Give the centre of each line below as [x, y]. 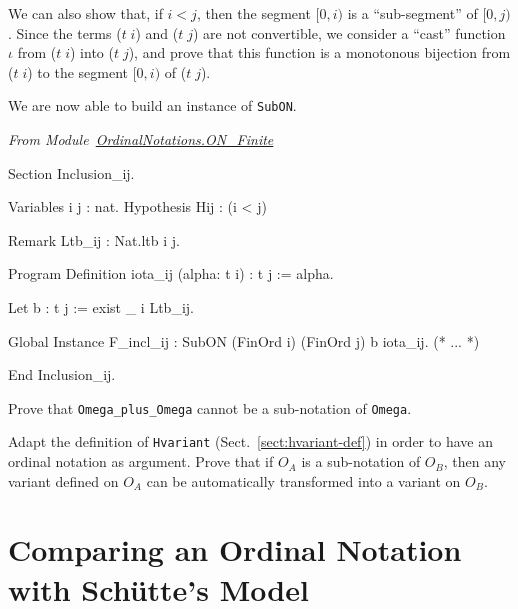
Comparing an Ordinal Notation [235, 549]
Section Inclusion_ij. [71, 172]
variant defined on [63, 480]
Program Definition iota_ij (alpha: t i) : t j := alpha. [171, 273]
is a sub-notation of [361, 461]
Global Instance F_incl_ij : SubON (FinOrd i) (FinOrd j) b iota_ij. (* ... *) [244, 340]
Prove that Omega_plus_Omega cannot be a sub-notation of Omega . [210, 407]
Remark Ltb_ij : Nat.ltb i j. [94, 239]
